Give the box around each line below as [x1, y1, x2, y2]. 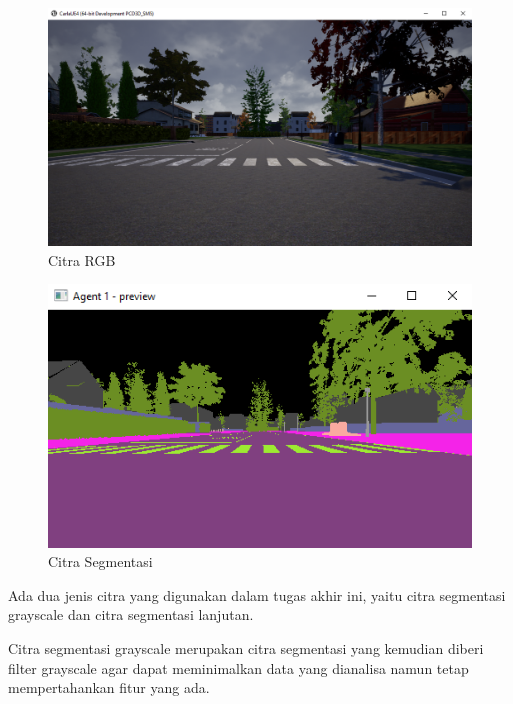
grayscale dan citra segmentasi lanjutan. [8, 604, 254, 625]
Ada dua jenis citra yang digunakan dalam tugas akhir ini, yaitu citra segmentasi [8, 584, 506, 605]
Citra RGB [48, 249, 116, 270]
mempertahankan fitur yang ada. [8, 677, 210, 698]
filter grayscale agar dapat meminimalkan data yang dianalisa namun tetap [8, 657, 469, 678]
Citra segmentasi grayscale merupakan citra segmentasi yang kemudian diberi [8, 638, 484, 659]
